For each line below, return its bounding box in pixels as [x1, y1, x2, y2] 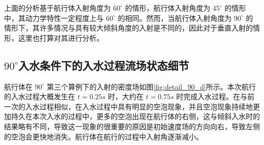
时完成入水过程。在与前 [176, 91, 255, 102]
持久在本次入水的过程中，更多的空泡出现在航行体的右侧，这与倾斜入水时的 [11, 111, 260, 122]
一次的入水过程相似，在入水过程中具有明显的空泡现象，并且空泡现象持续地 [4, 101, 253, 111]
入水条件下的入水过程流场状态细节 [18, 57, 189, 73]
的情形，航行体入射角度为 [125, 3, 211, 13]
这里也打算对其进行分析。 [18, 32, 104, 43]
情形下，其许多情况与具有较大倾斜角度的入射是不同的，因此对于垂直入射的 [4, 22, 253, 33]
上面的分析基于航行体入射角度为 [4, 3, 111, 13]
